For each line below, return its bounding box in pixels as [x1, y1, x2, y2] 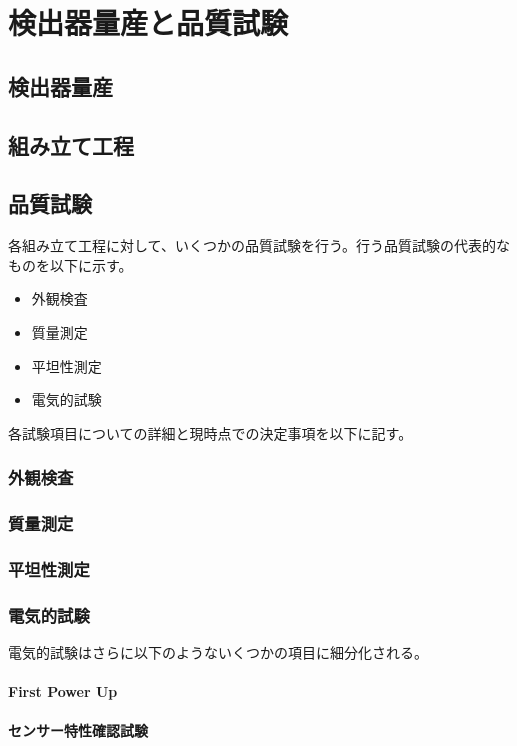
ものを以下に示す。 [8, 254, 133, 275]
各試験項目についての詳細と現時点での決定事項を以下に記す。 [8, 422, 413, 443]
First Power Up [8, 681, 118, 702]
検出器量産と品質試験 [8, 2, 289, 43]
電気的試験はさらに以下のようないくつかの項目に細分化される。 [8, 642, 428, 663]
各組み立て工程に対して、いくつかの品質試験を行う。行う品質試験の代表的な [8, 235, 511, 256]
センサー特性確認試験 [8, 720, 148, 741]
